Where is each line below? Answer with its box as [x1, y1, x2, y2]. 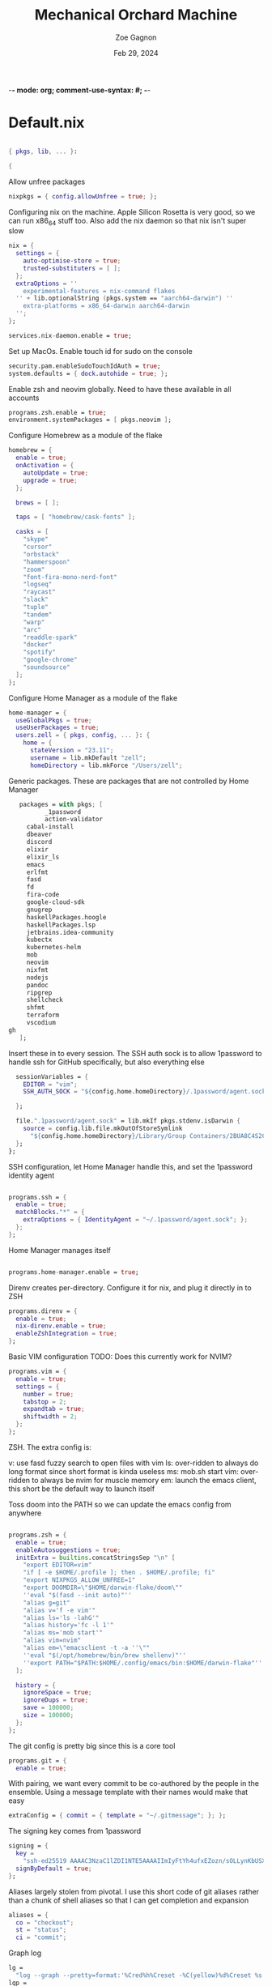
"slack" [23, 595, 49, 604]
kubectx [26, 935, 53, 944]
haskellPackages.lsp [26, 921, 96, 929]
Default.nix [8, 113, 85, 132]
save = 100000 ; [23, 1703, 74, 1712]
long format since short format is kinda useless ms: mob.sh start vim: [8, 1466, 239, 1476]
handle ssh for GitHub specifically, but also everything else [8, 1057, 205, 1067]
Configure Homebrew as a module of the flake [8, 431, 164, 441]
